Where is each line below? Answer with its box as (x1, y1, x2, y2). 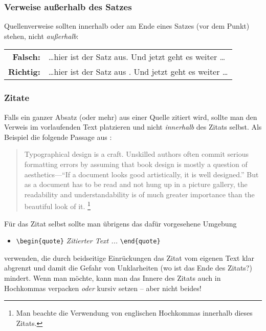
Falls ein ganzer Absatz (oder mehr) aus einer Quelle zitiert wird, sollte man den (4, 111, 257, 122)
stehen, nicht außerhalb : (4, 30, 79, 41)
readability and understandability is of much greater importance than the (24, 189, 255, 199)
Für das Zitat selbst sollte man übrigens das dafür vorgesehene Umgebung (4, 218, 237, 229)
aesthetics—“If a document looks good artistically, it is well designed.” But (24, 169, 259, 179)
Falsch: (12, 51, 40, 63)
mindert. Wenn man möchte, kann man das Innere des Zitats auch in (4, 273, 221, 283)
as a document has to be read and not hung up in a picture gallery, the (24, 179, 248, 190)
